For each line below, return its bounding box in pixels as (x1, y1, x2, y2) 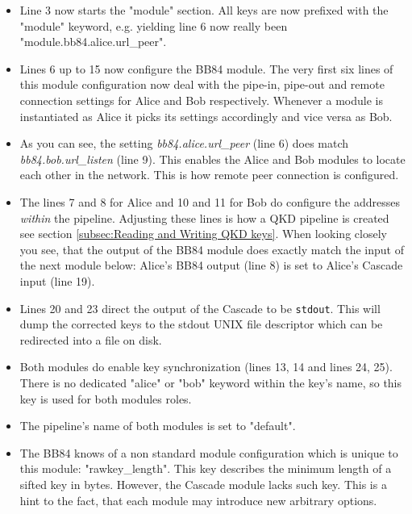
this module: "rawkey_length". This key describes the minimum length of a (19, 460, 392, 477)
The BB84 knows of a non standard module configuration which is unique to (19, 444, 398, 461)
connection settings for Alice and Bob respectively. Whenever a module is (19, 91, 383, 108)
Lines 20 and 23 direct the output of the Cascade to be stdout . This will (19, 299, 381, 316)
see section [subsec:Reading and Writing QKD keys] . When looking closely (19, 225, 387, 242)
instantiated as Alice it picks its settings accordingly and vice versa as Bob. (19, 107, 393, 124)
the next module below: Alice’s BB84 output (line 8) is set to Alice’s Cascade (19, 257, 403, 274)
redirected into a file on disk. (19, 331, 162, 348)
